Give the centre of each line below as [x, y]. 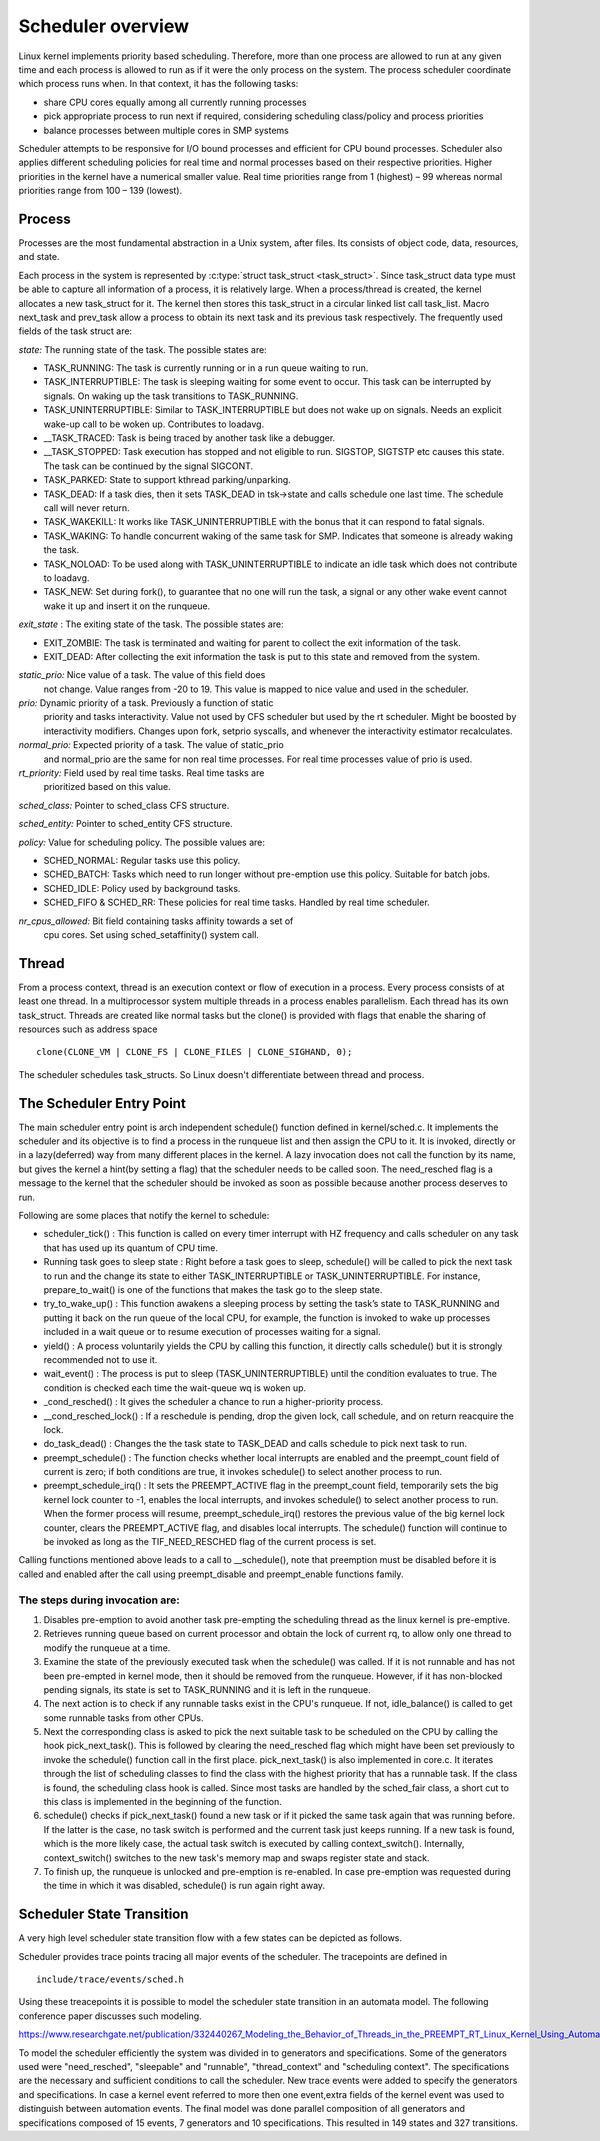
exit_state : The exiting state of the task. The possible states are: [151, 624]
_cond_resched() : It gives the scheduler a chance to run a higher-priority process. [213, 1402]
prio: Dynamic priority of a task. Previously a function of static [146, 703]
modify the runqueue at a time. [107, 1647]
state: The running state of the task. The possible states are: [142, 349]
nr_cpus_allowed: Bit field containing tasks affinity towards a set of [156, 921]
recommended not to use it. [100, 1359]
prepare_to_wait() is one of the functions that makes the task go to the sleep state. [213, 1289]
